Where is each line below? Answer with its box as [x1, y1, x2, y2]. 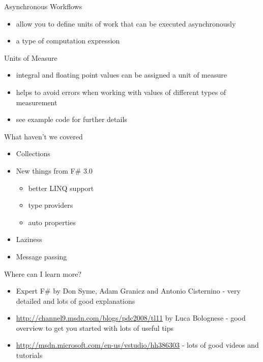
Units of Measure [4, 52, 57, 63]
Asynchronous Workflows [4, 1, 82, 11]
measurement [16, 96, 57, 107]
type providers [28, 200, 73, 210]
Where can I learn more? [4, 268, 82, 279]
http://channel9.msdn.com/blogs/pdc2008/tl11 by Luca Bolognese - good [16, 312, 246, 323]
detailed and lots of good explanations [16, 295, 135, 306]
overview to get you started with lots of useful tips [16, 322, 173, 333]
